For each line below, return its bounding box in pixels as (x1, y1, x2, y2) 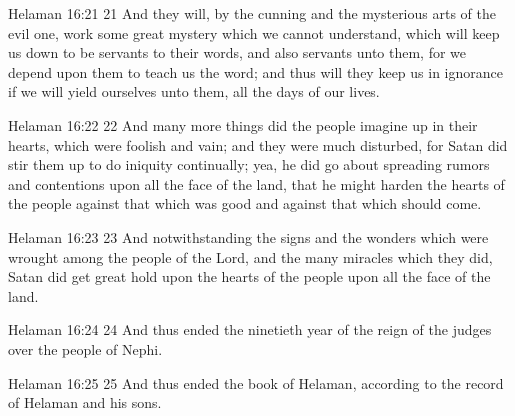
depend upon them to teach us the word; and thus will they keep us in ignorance (8, 61, 503, 82)
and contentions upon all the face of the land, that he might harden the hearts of (8, 173, 505, 194)
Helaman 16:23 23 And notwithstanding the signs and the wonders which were (8, 226, 489, 247)
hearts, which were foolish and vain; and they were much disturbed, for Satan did (8, 134, 508, 155)
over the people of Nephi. (8, 338, 163, 359)
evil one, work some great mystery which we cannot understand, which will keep (8, 22, 500, 43)
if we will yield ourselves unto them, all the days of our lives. (8, 81, 380, 102)
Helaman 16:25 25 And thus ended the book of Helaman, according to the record (8, 372, 504, 393)
